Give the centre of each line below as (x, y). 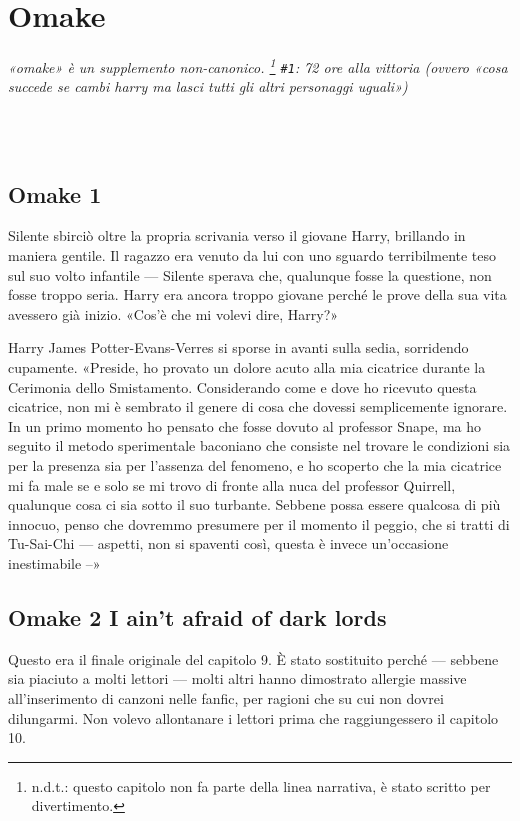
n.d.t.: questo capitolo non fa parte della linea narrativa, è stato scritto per (261, 785)
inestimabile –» (54, 562)
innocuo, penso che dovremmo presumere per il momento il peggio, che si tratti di (259, 523)
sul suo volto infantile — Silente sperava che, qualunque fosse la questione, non (250, 274)
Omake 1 (55, 193)
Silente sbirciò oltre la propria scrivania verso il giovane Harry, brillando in (237, 235)
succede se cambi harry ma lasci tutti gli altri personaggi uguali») (208, 86)
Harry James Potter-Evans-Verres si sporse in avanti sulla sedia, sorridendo (238, 347)
